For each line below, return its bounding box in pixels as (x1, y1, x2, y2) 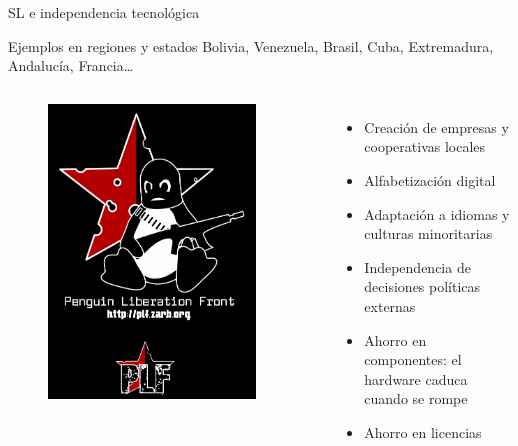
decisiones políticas (364, 276, 481, 297)
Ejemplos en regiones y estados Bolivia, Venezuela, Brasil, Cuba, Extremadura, (8, 35, 494, 56)
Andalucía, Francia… (8, 55, 134, 76)
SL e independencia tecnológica (8, 2, 200, 22)
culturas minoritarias (364, 223, 493, 244)
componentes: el (364, 349, 462, 370)
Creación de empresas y (364, 116, 509, 137)
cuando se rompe (364, 388, 468, 409)
